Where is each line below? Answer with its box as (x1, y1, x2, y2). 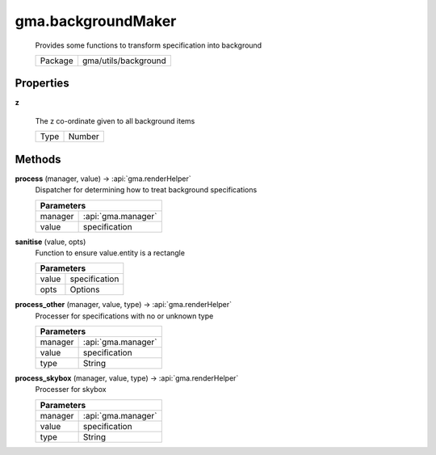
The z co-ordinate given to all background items (35, 116, 195, 125)
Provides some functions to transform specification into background (35, 40, 262, 50)
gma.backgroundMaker (15, 12, 177, 30)
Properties (15, 77, 69, 91)
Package (40, 55, 73, 66)
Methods (15, 152, 61, 166)
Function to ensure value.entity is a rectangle (35, 247, 186, 258)
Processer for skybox (35, 385, 107, 394)
